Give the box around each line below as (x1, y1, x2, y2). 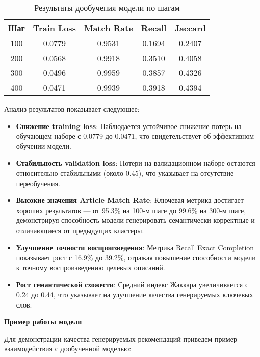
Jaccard (174, 22, 206, 34)
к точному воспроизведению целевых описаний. (16, 262, 165, 272)
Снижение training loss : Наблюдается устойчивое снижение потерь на (16, 120, 242, 131)
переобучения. (16, 177, 60, 188)
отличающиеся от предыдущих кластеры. (16, 224, 144, 235)
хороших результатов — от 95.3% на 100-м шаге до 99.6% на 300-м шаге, (16, 205, 246, 215)
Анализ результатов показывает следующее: (4, 104, 140, 114)
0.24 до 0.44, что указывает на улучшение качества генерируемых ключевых (16, 289, 253, 299)
